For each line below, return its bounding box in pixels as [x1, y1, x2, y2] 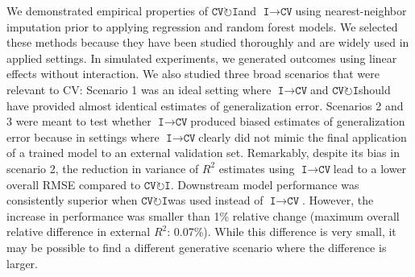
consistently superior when [6, 192, 138, 209]
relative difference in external [6, 223, 151, 240]
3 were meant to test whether [6, 113, 151, 130]
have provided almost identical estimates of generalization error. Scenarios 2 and [6, 97, 404, 114]
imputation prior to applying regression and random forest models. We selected [6, 18, 398, 35]
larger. [6, 254, 38, 271]
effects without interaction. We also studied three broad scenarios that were [6, 65, 380, 82]
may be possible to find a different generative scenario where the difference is [6, 238, 387, 255]
